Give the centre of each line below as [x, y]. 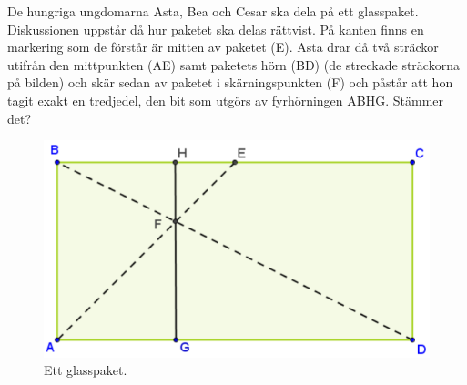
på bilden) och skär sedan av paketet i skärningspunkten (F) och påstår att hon [230, 82]
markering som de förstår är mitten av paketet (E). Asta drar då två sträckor [223, 47]
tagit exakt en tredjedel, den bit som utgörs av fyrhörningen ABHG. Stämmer [225, 100]
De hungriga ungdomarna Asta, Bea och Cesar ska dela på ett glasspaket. [213, 11]
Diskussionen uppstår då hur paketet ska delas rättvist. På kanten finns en [216, 29]
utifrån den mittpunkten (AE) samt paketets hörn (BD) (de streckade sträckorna [233, 64]
